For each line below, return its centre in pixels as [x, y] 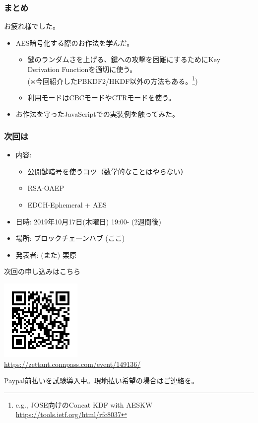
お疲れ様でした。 [32, 26]
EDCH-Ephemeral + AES [67, 205]
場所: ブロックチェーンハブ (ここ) [70, 238]
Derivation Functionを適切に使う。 [82, 69]
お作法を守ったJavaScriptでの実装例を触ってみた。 [97, 114]
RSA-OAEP [46, 188]
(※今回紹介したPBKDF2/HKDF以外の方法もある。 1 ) [113, 80]
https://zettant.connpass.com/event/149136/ [72, 364]
